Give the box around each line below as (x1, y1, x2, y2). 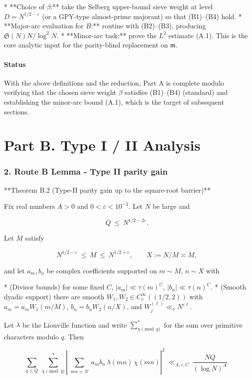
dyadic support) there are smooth (4, 291, 105, 301)
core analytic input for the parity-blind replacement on (4, 40, 168, 50)
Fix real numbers (4, 201, 55, 211)
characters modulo (4, 331, 59, 341)
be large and (152, 201, 190, 211)
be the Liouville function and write (22, 319, 127, 330)
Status (4, 59, 26, 69)
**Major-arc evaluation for (4, 21, 84, 31)
